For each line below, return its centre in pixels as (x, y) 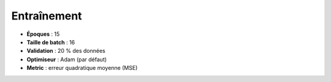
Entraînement (47, 16)
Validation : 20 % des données (66, 51)
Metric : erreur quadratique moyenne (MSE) (82, 68)
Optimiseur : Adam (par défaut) (67, 59)
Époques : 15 (43, 34)
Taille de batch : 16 (51, 42)
